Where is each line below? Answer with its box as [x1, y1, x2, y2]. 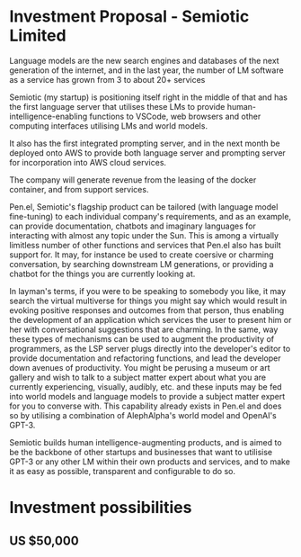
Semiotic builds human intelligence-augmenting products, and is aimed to [9, 436, 282, 447]
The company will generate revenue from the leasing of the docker [9, 174, 257, 185]
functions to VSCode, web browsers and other [89, 111, 261, 121]
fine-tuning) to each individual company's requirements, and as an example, [9, 211, 292, 221]
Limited [9, 25, 66, 46]
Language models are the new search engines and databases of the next [9, 55, 280, 66]
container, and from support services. [9, 184, 149, 194]
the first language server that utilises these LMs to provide [9, 101, 226, 112]
